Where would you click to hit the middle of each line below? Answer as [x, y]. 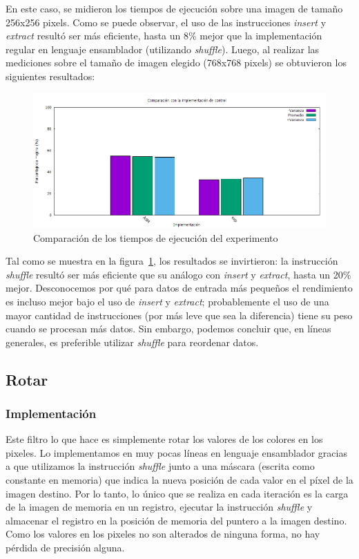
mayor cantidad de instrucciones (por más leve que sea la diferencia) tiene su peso [179, 315]
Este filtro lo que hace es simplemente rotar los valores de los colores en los [164, 439]
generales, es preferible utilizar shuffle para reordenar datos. [132, 342]
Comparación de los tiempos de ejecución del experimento [156, 237]
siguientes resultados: [50, 76]
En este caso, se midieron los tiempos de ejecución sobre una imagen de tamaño [174, 8]
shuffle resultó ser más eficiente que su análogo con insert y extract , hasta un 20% [178, 274]
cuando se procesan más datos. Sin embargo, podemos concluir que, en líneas [168, 329]
